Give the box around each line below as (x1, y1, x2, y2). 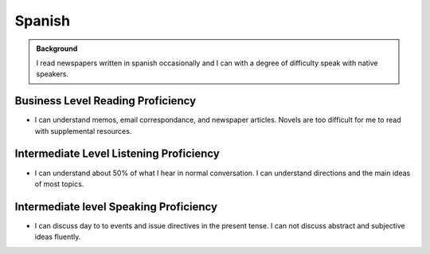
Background (36, 44, 78, 53)
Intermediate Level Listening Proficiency (14, 147, 221, 161)
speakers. (36, 69, 69, 79)
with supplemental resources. (34, 126, 132, 135)
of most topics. (34, 179, 84, 189)
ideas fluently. (34, 232, 81, 242)
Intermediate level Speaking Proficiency (14, 200, 218, 213)
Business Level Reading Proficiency (14, 94, 197, 107)
